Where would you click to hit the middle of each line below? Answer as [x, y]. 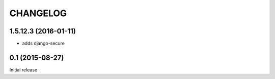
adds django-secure [43, 44]
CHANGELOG [38, 13]
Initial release [23, 70]
